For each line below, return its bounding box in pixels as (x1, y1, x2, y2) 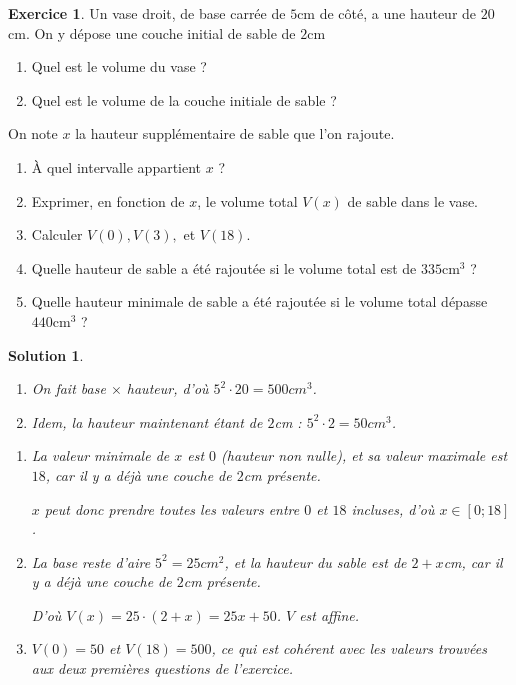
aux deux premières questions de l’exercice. (31, 658, 294, 679)
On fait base (31, 378, 106, 399)
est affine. (299, 604, 360, 625)
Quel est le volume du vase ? (31, 56, 207, 77)
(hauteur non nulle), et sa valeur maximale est (221, 445, 508, 466)
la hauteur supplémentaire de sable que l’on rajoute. (75, 123, 395, 144)
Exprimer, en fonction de (31, 190, 185, 211)
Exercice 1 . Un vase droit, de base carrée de (8, 3, 286, 23)
